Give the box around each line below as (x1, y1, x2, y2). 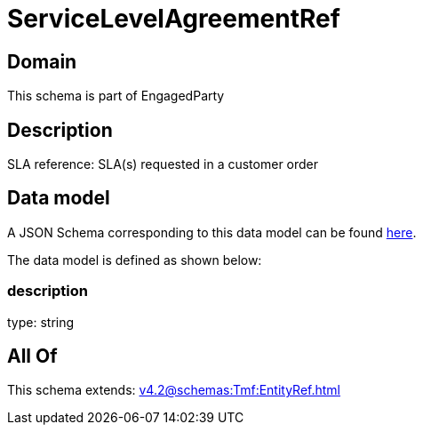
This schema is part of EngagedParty (7, 88, 225, 104)
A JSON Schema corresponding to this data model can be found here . (7, 224, 417, 240)
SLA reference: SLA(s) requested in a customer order (7, 156, 319, 172)
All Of (7, 345, 58, 368)
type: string (7, 314, 75, 330)
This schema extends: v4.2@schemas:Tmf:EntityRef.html (7, 382, 341, 398)
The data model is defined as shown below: (7, 252, 262, 268)
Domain (7, 50, 77, 73)
